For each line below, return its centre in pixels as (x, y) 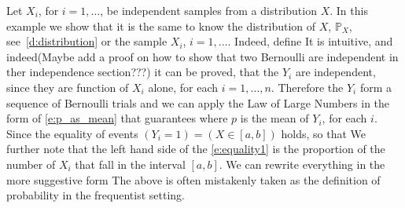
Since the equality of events (72, 133)
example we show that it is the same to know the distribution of (161, 26)
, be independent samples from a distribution (208, 10)
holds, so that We (324, 133)
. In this (349, 10)
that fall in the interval (130, 164)
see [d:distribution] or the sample (87, 41)
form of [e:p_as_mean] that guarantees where (117, 118)
